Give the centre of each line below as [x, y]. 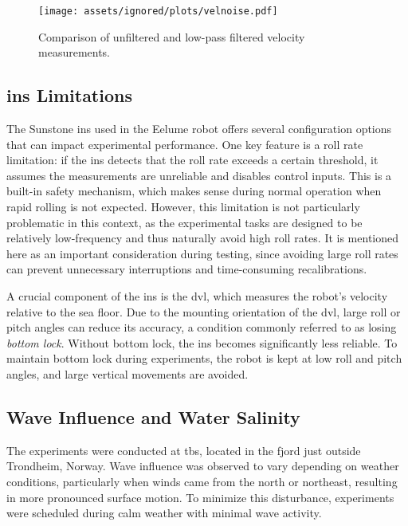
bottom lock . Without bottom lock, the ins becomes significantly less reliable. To [202, 342]
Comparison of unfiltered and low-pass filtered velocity [172, 36]
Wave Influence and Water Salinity [153, 416]
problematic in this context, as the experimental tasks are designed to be [184, 222]
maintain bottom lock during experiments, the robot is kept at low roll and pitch [204, 358]
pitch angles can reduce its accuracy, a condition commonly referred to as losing [202, 327]
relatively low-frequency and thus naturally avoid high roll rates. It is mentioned [203, 238]
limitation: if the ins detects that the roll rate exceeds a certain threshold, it [192, 160]
